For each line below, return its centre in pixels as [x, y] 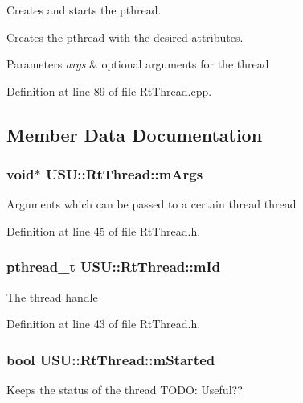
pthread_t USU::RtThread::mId [113, 267]
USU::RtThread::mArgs [124, 174]
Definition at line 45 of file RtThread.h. [104, 230]
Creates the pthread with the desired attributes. [125, 37]
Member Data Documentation [135, 134]
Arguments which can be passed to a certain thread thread [151, 204]
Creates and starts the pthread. [84, 10]
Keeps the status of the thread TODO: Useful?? [125, 390]
